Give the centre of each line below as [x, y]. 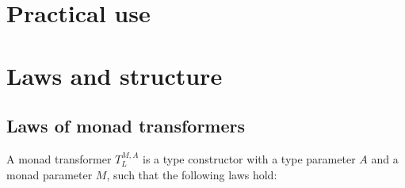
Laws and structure [115, 75]
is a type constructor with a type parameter [249, 158]
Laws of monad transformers [126, 126]
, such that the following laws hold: [192, 174]
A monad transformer [59, 158]
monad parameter [50, 174]
